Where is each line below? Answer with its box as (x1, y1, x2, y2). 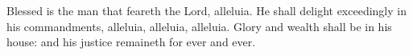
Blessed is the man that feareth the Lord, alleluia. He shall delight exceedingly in (6, 2, 407, 18)
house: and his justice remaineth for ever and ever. (6, 33, 256, 50)
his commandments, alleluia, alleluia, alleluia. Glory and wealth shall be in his (6, 18, 392, 34)
